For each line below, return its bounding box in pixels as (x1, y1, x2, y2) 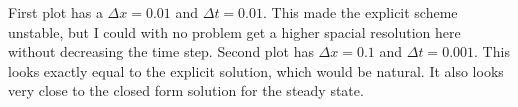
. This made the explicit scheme (263, 2, 458, 22)
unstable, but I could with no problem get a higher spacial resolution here (8, 21, 461, 42)
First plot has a (8, 2, 103, 22)
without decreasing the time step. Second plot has (8, 41, 314, 62)
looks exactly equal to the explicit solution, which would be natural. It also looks (8, 60, 504, 81)
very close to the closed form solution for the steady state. (8, 80, 364, 101)
